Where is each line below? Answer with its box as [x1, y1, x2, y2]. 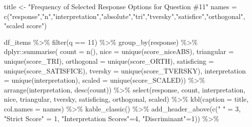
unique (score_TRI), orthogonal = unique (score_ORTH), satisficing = [4, 55, 214, 66]
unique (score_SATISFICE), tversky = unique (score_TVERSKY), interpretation [4, 65, 246, 75]
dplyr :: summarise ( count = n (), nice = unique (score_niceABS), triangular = [4, 46, 234, 56]
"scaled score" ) [4, 20, 47, 31]
